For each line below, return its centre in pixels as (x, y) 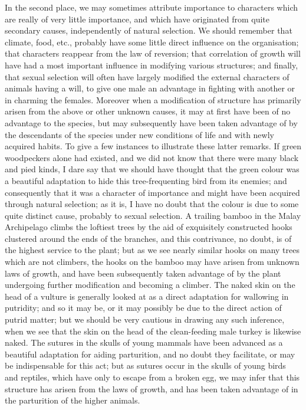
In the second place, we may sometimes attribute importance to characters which (151, 7)
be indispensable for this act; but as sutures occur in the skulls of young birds (145, 365)
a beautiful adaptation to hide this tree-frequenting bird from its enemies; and (146, 180)
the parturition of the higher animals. (73, 400)
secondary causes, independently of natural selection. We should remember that (149, 30)
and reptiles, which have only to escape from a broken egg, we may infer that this (152, 377)
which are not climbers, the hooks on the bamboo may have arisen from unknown (152, 262)
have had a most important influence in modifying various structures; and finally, (152, 65)
